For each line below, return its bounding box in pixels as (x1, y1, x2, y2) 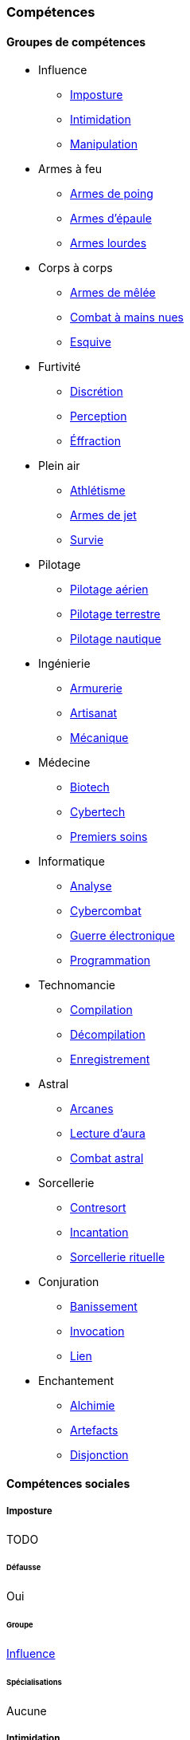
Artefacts (70, 1423, 118, 1438)
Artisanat (70, 706, 118, 720)
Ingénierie (38, 657, 91, 671)
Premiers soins (70, 830, 148, 844)
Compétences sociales (6, 1476, 130, 1490)
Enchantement (38, 1374, 114, 1388)
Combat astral (70, 1151, 144, 1166)
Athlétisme (70, 483, 126, 498)
